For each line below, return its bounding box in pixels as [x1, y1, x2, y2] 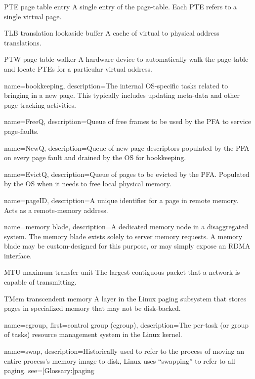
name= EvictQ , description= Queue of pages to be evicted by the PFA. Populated [4, 168, 250, 179]
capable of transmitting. [4, 277, 77, 287]
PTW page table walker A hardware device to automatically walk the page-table [4, 54, 249, 64]
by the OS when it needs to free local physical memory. [4, 178, 171, 189]
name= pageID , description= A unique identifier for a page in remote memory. [4, 195, 239, 205]
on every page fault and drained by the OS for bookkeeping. [4, 152, 186, 163]
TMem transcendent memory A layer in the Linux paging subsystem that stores [4, 293, 247, 303]
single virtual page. [4, 11, 62, 21]
